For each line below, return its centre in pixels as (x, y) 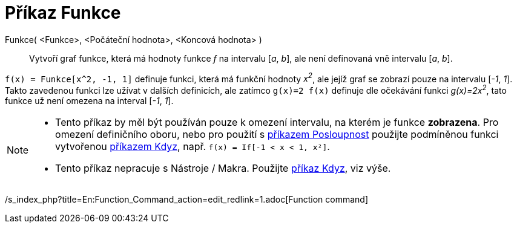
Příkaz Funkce (63, 13)
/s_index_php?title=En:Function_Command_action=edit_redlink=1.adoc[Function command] (186, 200)
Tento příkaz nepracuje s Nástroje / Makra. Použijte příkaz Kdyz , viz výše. (223, 168)
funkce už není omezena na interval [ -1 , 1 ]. (89, 101)
